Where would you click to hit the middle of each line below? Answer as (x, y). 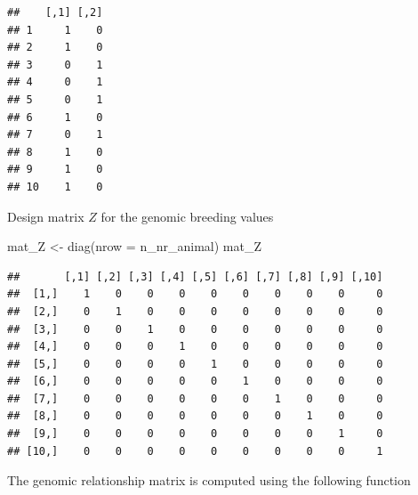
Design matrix (46, 216)
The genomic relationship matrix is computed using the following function (209, 480)
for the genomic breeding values (187, 216)
